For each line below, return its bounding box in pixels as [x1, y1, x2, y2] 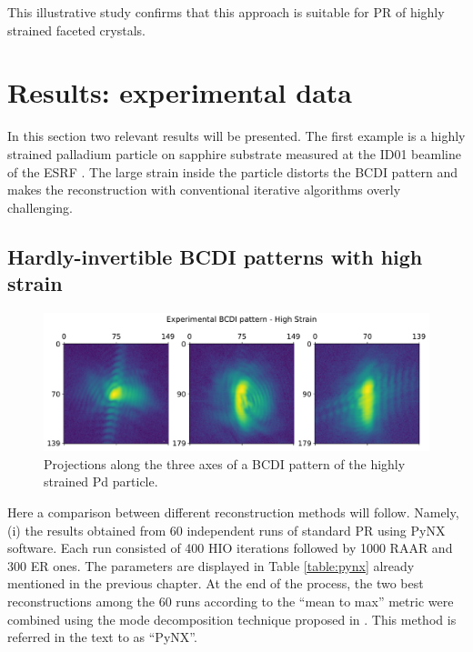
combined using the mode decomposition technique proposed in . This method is [7, 609, 457, 628]
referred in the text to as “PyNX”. [7, 627, 197, 647]
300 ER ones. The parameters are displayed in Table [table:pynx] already [7, 556, 415, 575]
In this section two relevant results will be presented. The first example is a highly [7, 126, 466, 145]
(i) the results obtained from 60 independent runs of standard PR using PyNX [7, 520, 446, 539]
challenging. [7, 197, 73, 216]
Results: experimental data [7, 74, 352, 111]
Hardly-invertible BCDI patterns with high [7, 242, 423, 270]
